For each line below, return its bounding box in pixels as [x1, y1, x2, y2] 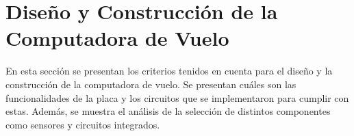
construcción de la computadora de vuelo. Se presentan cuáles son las [5, 77, 296, 91]
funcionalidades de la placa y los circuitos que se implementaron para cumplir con [5, 90, 349, 105]
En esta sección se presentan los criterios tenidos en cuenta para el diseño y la [5, 64, 333, 78]
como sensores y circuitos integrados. [5, 117, 160, 131]
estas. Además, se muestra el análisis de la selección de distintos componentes [5, 104, 331, 118]
